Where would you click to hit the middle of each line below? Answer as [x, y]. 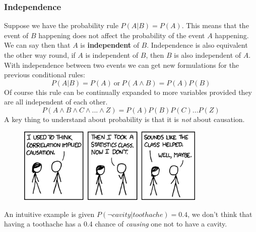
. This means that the [215, 25]
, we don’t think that [220, 214]
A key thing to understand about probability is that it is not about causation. [124, 119]
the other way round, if [40, 55]
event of [16, 35]
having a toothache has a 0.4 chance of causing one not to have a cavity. [116, 224]
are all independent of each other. [56, 102]
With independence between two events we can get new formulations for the [122, 65]
